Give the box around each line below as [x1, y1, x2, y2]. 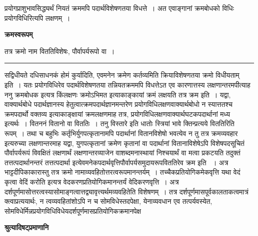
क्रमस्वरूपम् [4, 29, 33, 40]
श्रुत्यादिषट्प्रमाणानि [4, 222, 49, 233]
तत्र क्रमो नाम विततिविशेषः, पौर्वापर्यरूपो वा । [4, 46, 115, 56]
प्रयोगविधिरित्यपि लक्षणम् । [4, 12, 70, 23]
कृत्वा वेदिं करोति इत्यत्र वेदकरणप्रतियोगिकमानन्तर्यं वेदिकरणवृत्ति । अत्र [4, 176, 179, 187]
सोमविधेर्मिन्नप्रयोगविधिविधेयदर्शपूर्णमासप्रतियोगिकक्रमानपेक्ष [4, 205, 141, 216]
